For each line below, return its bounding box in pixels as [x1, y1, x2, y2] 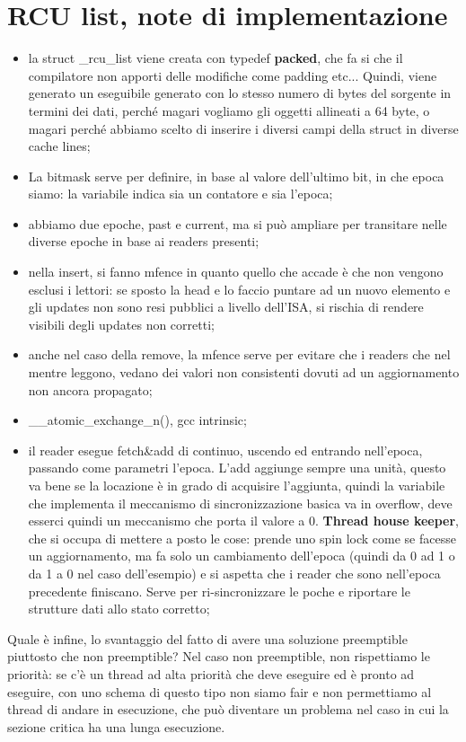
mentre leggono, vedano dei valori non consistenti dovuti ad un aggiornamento [28, 363, 460, 382]
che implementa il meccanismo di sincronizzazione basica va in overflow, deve [28, 493, 453, 512]
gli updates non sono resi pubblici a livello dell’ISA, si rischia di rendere [28, 297, 424, 316]
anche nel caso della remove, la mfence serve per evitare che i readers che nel [28, 345, 451, 364]
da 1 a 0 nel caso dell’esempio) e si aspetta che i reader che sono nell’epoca [28, 563, 441, 582]
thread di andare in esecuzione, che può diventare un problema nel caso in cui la [7, 700, 449, 719]
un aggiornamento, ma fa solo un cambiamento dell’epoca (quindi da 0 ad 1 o [28, 546, 455, 565]
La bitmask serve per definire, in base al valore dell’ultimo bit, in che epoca [28, 166, 444, 185]
